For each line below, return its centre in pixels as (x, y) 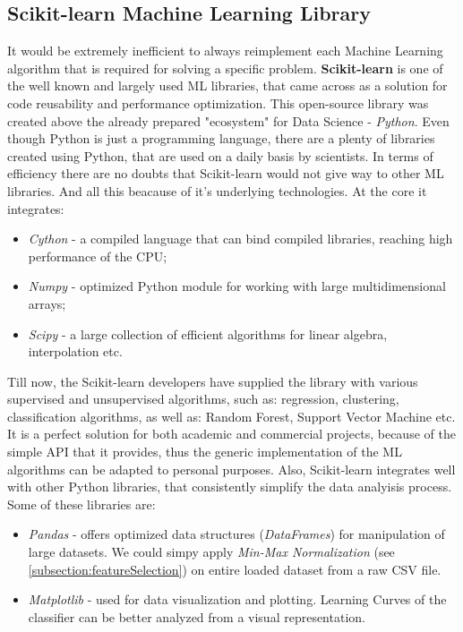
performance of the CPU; (98, 256)
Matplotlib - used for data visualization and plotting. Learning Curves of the (237, 599)
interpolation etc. (75, 351)
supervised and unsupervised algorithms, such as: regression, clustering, (203, 399)
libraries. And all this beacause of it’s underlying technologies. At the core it (217, 190)
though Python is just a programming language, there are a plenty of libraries (221, 138)
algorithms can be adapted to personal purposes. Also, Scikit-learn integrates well (231, 469)
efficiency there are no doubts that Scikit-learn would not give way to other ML (226, 173)
